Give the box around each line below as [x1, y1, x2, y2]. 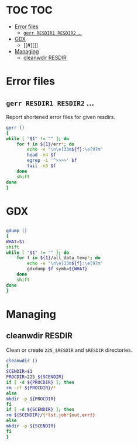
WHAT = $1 [6, 239, 25, 244]
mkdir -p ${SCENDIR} [6, 423, 57, 429]
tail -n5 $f [27, 163, 57, 169]
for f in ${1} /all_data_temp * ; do [16, 255, 101, 261]
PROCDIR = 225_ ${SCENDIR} [6, 374, 64, 380]
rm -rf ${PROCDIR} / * [6, 385, 57, 390]
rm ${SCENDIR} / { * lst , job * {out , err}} [6, 412, 95, 418]
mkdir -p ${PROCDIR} [6, 396, 57, 402]
